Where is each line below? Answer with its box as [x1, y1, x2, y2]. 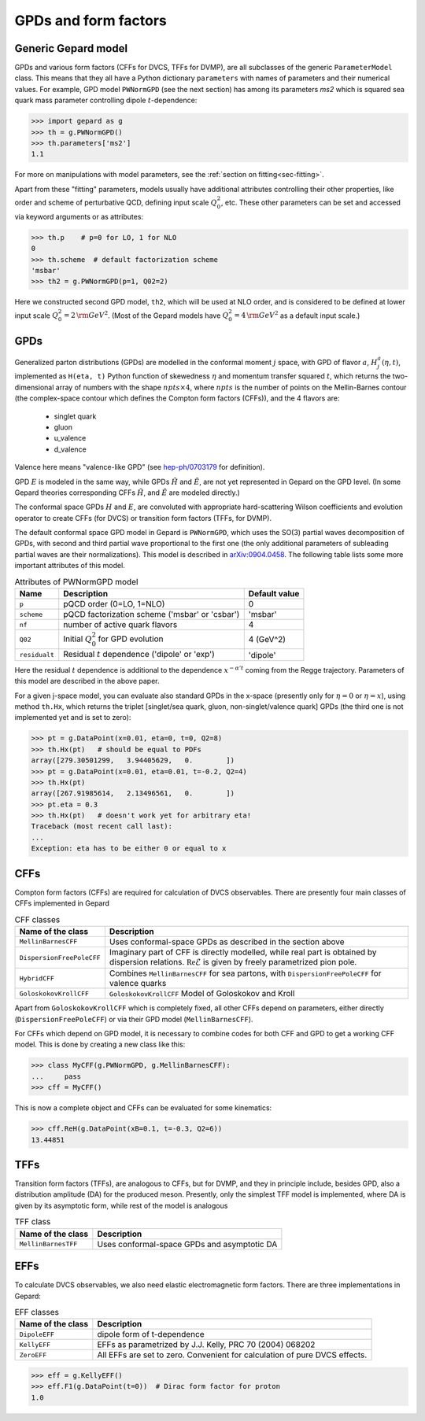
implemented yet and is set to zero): [14, 713, 131, 722]
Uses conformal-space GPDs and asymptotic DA [97, 1238, 278, 1249]
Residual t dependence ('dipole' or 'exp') [63, 649, 216, 660]
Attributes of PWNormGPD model [14, 576, 139, 587]
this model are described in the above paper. [14, 677, 160, 686]
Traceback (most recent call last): [31, 822, 173, 831]
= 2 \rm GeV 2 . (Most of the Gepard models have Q [63, 309, 229, 320]
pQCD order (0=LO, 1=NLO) [63, 599, 165, 609]
